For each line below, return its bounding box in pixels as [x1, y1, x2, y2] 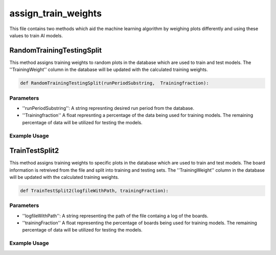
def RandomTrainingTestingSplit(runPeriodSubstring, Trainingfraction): [20, 80, 209, 86]
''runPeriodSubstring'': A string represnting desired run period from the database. [22, 105, 194, 111]
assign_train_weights [9, 8, 102, 19]
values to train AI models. [9, 32, 63, 38]
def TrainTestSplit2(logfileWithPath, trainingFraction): [20, 188, 169, 194]
